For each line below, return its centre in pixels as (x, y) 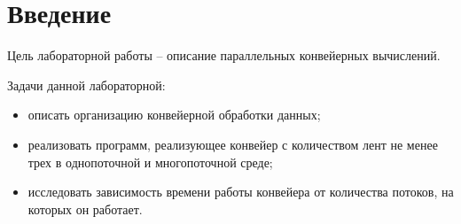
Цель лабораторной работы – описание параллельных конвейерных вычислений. (224, 55)
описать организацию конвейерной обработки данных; (174, 115)
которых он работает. (85, 209)
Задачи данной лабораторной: (86, 85)
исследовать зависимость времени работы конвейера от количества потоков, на (241, 192)
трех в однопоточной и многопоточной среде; (150, 162)
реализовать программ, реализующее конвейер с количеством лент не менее (233, 144)
